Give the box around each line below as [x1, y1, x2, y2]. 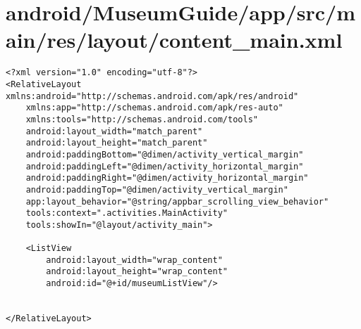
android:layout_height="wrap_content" [46, 266, 228, 277]
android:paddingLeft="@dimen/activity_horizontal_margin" [25, 161, 304, 172]
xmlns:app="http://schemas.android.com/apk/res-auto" [25, 103, 283, 113]
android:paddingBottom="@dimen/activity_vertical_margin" [25, 149, 304, 160]
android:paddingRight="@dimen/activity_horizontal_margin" [25, 173, 309, 183]
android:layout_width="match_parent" [25, 126, 203, 136]
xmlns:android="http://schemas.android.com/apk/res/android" [6, 91, 299, 101]
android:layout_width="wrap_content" [46, 254, 223, 265]
